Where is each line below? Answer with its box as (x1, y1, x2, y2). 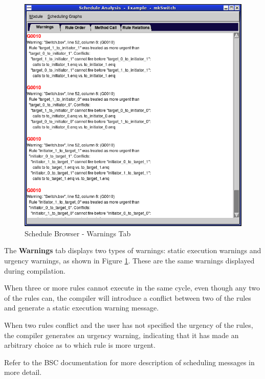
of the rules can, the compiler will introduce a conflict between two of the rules (4, 292, 251, 303)
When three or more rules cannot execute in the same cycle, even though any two (4, 282, 260, 293)
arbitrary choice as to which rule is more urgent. (4, 340, 156, 350)
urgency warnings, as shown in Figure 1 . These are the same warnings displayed (4, 255, 255, 266)
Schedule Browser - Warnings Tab (25, 228, 131, 238)
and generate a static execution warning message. (4, 302, 159, 313)
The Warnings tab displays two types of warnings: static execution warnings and (4, 245, 261, 256)
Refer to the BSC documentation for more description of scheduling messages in (4, 356, 255, 367)
